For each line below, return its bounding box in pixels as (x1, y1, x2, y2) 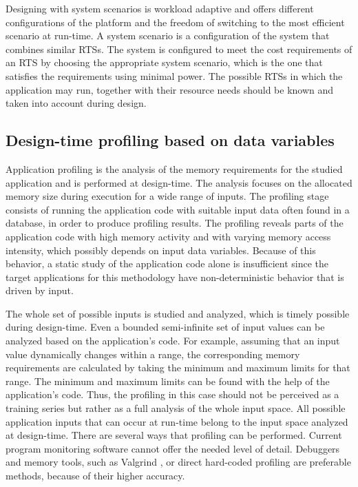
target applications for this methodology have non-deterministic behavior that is (6, 269, 344, 284)
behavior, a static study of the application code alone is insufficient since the (6, 256, 329, 271)
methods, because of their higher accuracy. (6, 468, 185, 483)
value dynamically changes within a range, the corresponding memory (6, 346, 300, 361)
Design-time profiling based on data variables (6, 129, 335, 151)
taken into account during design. (6, 96, 147, 110)
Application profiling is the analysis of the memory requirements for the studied (6, 161, 343, 176)
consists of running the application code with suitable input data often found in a (6, 202, 350, 216)
